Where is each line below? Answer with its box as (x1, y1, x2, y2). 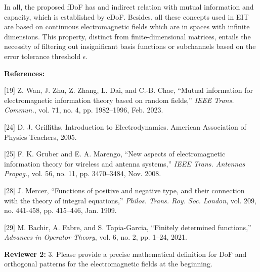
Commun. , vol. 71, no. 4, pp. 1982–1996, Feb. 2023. (4, 104, 163, 115)
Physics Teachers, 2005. (4, 131, 77, 142)
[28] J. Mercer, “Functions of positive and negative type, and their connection (4, 185, 245, 195)
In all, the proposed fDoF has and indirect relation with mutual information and (4, 2, 254, 12)
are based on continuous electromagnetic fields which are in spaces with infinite (4, 21, 250, 32)
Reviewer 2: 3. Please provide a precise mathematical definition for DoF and (4, 248, 247, 259)
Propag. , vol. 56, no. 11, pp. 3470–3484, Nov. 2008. (4, 168, 161, 179)
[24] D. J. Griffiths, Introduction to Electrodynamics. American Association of (4, 121, 246, 132)
